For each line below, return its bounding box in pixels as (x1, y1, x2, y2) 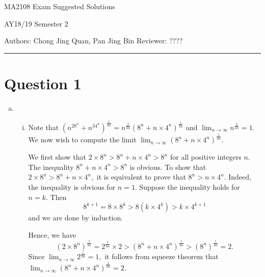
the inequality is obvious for (28, 182, 116, 192)
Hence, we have (28, 229, 76, 240)
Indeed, (228, 171, 251, 182)
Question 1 (4, 72, 82, 93)
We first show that (28, 152, 86, 162)
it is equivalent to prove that (96, 171, 186, 182)
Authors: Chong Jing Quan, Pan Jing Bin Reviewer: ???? (4, 35, 183, 46)
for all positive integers (170, 152, 242, 162)
